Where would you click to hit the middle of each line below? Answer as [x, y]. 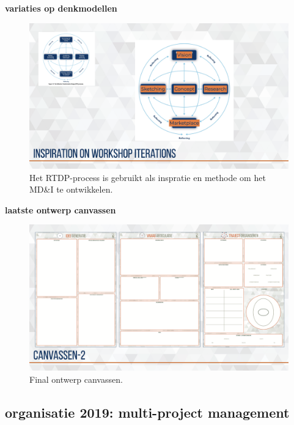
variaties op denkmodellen [61, 8]
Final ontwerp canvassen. [76, 379]
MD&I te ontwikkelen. [71, 189]
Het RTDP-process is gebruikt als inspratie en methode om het [148, 177]
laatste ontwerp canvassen [61, 209]
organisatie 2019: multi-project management [147, 412]
